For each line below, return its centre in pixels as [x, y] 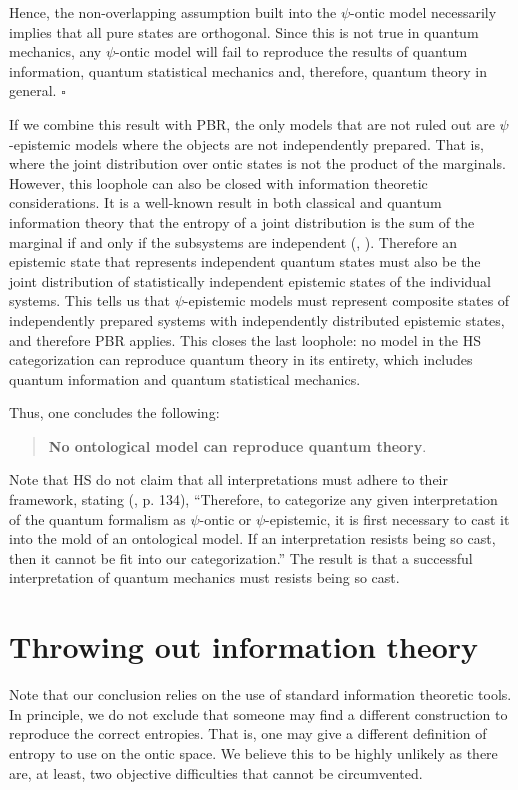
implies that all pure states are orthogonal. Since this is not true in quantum [244, 31]
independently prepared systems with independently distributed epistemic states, [257, 319]
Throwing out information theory [244, 646]
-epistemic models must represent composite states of [346, 300]
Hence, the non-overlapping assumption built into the [173, 12]
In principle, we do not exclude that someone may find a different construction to [258, 713]
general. [33, 90]
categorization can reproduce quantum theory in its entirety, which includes [241, 359]
